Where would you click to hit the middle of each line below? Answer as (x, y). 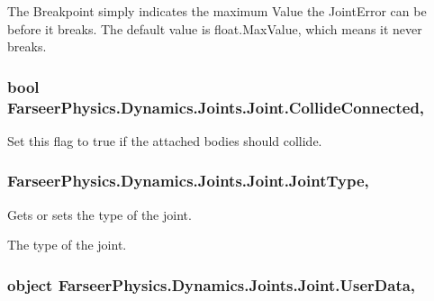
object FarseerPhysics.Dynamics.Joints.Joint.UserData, (212, 284)
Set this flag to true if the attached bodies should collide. (165, 140)
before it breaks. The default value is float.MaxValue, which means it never (215, 28)
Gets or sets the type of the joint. (99, 214)
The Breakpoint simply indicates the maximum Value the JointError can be (217, 11)
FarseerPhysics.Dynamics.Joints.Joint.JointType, (188, 181)
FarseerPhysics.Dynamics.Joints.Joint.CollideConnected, (216, 107)
